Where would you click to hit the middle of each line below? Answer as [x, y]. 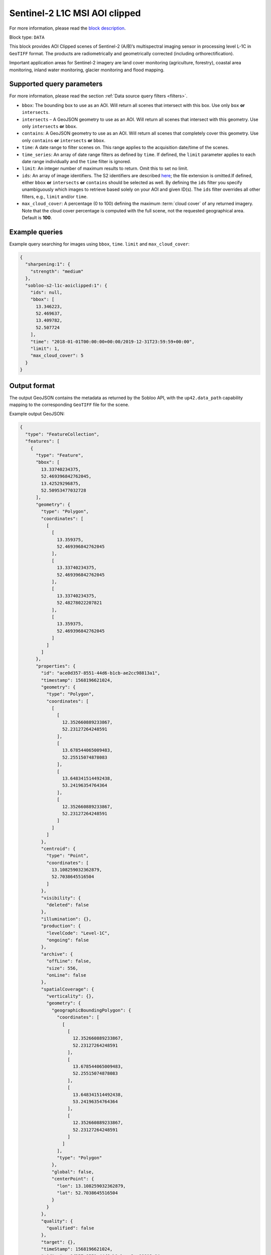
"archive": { [57, 954]
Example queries [36, 232]
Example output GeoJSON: [37, 414]
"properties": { [56, 666]
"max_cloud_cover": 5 [57, 356]
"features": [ [43, 441]
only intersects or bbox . [50, 126]
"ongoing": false [67, 940]
